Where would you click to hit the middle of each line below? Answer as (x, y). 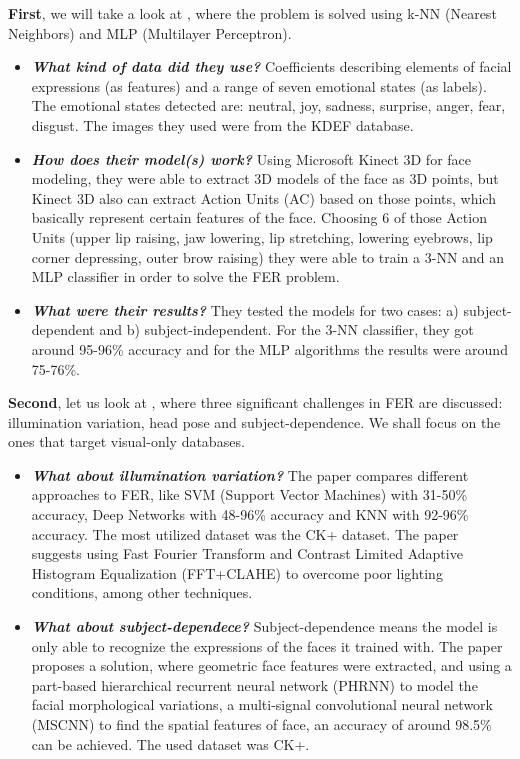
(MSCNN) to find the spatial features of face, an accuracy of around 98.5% (261, 724)
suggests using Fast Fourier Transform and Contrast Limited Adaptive (247, 553)
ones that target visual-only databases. (126, 441)
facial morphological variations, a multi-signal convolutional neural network (262, 704)
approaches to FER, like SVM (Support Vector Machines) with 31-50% (249, 494)
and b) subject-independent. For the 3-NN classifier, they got (286, 329)
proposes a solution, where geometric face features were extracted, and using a (271, 665)
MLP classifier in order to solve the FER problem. (185, 276)
